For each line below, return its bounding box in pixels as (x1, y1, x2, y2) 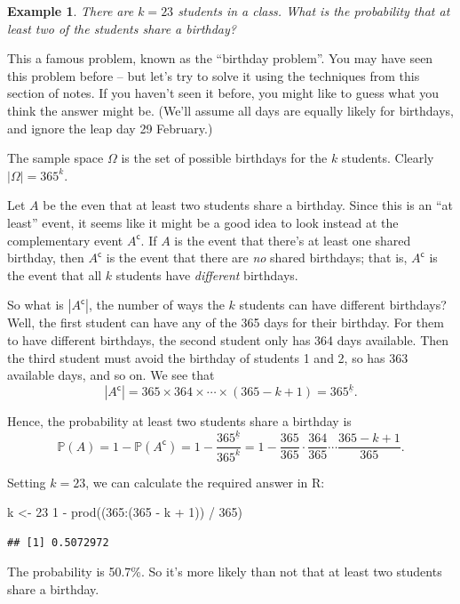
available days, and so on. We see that (7, 366, 215, 384)
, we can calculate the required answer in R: (85, 472, 325, 491)
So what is (7, 295, 64, 314)
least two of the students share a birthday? (7, 19, 236, 37)
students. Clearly (341, 149, 434, 167)
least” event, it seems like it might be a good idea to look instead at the (7, 213, 399, 231)
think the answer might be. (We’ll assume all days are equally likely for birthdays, (7, 101, 455, 119)
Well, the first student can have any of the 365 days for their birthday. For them (7, 313, 444, 332)
